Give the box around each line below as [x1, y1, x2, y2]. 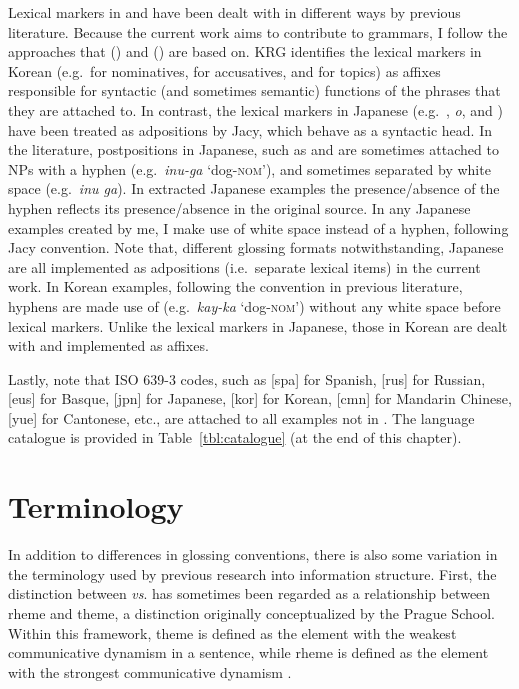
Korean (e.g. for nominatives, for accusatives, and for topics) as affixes [8, 60, 441, 81]
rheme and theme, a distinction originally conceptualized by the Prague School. [8, 602, 495, 623]
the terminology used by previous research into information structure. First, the [8, 563, 497, 584]
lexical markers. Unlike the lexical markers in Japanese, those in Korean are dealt [8, 315, 508, 336]
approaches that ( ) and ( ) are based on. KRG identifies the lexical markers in [8, 41, 482, 62]
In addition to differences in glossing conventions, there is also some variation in [8, 544, 498, 565]
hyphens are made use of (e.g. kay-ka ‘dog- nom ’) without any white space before [8, 295, 501, 316]
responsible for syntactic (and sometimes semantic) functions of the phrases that [8, 80, 501, 101]
